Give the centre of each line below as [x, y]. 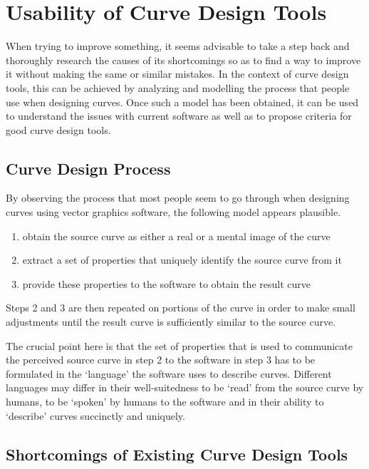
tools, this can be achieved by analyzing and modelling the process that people [178, 87]
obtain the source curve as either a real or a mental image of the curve [176, 236]
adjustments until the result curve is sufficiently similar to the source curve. [171, 322]
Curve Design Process [88, 168]
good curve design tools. [58, 129]
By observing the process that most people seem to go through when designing [178, 198]
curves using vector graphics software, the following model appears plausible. [173, 212]
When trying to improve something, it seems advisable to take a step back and [178, 46]
